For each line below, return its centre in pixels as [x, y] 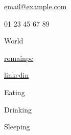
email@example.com [35, 6]
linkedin [17, 75]
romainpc [19, 58]
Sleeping [17, 127]
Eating [15, 92]
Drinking [18, 109]
